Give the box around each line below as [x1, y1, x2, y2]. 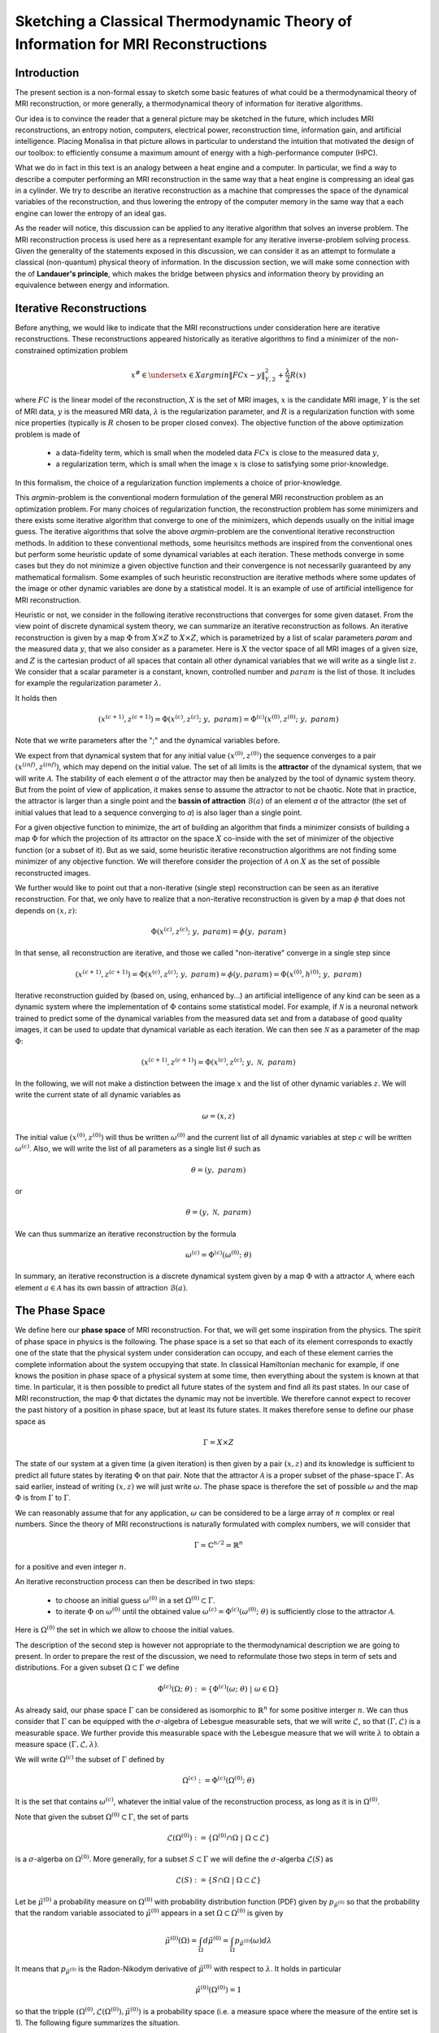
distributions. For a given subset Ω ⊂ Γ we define [15, 1663, 180, 1673]
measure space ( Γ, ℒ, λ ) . [15, 1739, 99, 1749]
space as [15, 1416, 46, 1426]
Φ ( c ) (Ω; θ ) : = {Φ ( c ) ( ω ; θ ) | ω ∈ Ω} [157, 1683, 280, 1693]
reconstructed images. [15, 868, 91, 877]
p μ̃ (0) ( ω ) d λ [234, 1936, 272, 1948]
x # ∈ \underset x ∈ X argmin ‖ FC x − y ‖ [130, 369, 266, 380]
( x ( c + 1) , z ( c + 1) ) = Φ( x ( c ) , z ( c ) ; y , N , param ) [141, 1056, 296, 1067]
